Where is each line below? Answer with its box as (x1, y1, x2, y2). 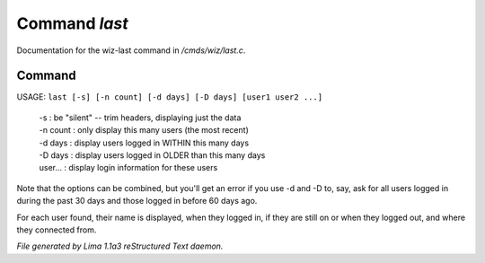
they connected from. (16, 224, 97, 235)
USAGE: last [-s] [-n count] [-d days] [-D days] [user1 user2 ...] (16, 92, 323, 102)
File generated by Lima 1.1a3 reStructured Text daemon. (16, 241, 224, 251)
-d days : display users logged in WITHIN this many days (39, 137, 250, 148)
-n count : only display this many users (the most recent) (39, 125, 249, 136)
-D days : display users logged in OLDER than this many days (39, 150, 266, 161)
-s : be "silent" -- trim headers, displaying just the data (39, 112, 242, 123)
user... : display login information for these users (39, 162, 218, 173)
